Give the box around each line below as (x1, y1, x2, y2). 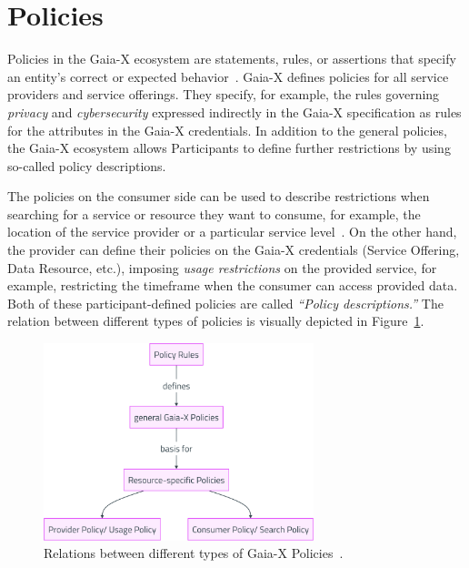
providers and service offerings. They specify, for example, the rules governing (7, 85, 440, 104)
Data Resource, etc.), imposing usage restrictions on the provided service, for (7, 258, 437, 277)
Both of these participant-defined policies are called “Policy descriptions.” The (7, 293, 444, 312)
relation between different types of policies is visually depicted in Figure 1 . (7, 311, 424, 330)
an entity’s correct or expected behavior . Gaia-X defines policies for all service (7, 66, 449, 86)
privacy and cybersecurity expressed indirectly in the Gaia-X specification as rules (7, 102, 462, 121)
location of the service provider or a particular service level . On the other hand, (7, 222, 457, 241)
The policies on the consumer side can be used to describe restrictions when (7, 187, 430, 206)
